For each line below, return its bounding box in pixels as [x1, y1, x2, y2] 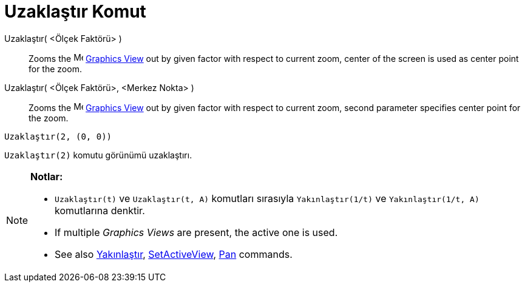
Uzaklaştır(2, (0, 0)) [4, 131, 112, 141]
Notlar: [30, 170, 63, 183]
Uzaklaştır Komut [4, 1, 146, 22]
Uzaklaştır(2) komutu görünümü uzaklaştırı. [4, 149, 192, 160]
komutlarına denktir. [55, 204, 145, 217]
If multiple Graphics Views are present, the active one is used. [55, 226, 338, 238]
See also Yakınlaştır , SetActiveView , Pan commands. [55, 248, 293, 260]
